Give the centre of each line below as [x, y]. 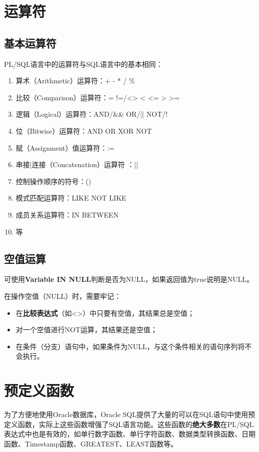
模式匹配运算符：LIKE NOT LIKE [71, 198]
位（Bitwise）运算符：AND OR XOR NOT [84, 130]
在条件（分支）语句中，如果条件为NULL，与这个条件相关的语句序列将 [130, 346]
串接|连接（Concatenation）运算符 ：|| [77, 164]
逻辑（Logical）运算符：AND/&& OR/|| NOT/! [92, 114]
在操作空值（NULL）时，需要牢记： [63, 296]
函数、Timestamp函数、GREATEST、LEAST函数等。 [91, 443]
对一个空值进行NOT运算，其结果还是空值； [87, 330]
